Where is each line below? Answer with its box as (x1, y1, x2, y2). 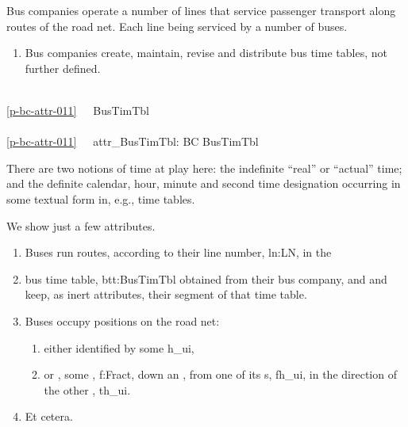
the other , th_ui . (44, 381, 131, 398)
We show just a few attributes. (6, 217, 156, 234)
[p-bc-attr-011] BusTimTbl (6, 101, 149, 118)
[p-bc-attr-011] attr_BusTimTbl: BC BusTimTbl (6, 133, 259, 150)
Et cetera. (25, 408, 73, 425)
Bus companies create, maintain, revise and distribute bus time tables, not (25, 44, 387, 61)
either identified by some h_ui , (44, 339, 194, 356)
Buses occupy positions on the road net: (25, 312, 220, 329)
